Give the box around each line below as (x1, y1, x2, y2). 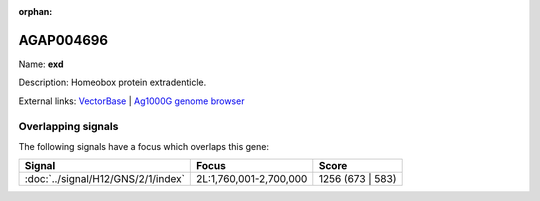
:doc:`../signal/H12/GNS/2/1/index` (24, 172, 185, 186)
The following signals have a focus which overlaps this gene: (18, 140, 270, 152)
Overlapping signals (18, 120, 119, 134)
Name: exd (18, 58, 64, 70)
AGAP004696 (18, 31, 109, 49)
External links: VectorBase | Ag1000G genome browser (18, 95, 245, 107)
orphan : (18, 6, 53, 17)
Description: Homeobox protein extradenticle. (18, 76, 207, 89)
